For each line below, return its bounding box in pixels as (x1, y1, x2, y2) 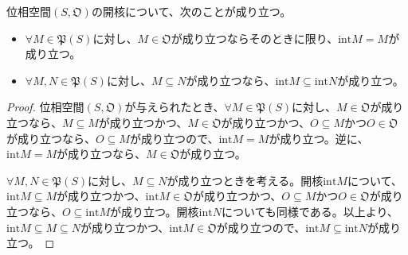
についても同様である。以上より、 (221, 203, 398, 219)
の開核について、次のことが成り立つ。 (91, 3, 292, 19)
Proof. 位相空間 (6, 99, 84, 115)
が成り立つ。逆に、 (269, 129, 369, 146)
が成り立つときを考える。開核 (167, 172, 324, 188)
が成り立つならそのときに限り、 (171, 29, 339, 46)
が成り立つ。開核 (110, 203, 199, 219)
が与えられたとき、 (124, 99, 225, 115)
